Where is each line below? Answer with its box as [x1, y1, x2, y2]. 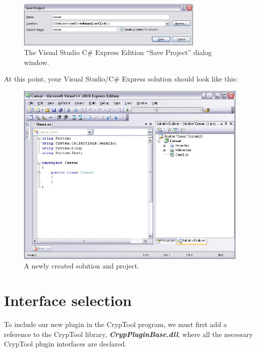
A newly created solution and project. [24, 260, 140, 271]
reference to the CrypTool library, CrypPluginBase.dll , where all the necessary [4, 328, 253, 339]
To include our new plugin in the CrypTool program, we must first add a [4, 319, 227, 329]
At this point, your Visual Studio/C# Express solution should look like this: [4, 73, 238, 84]
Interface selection [4, 290, 132, 310]
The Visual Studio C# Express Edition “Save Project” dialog [24, 47, 212, 57]
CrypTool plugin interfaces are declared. [4, 338, 127, 349]
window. [24, 56, 49, 67]
